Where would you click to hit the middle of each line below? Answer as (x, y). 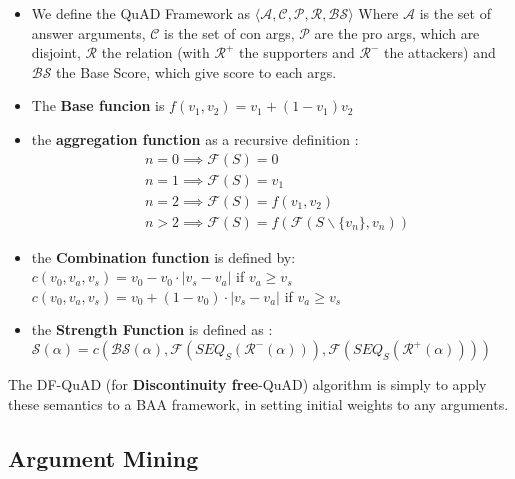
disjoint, (56, 52)
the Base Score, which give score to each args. (196, 71)
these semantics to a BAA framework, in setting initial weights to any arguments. (258, 403)
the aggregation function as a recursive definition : (195, 138)
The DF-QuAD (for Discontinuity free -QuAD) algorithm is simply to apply (247, 384)
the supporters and (297, 52)
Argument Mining (103, 457)
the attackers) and (439, 52)
